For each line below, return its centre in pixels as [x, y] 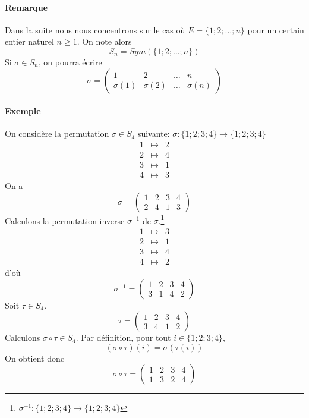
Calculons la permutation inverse [65, 220]
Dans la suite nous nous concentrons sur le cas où [95, 29]
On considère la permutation [57, 133]
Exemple [23, 111]
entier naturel [29, 41]
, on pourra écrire [70, 62]
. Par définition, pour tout [123, 337]
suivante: [154, 133]
